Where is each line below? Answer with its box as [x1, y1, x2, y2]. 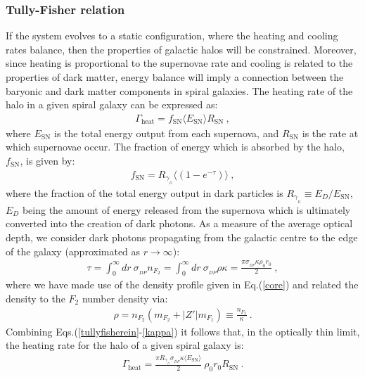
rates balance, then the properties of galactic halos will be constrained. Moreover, [6, 41, 357, 56]
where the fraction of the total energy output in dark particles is [6, 185, 283, 200]
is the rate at [302, 125, 359, 140]
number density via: [82, 290, 168, 305]
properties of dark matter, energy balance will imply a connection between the [6, 70, 344, 84]
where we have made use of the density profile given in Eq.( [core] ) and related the [6, 277, 359, 292]
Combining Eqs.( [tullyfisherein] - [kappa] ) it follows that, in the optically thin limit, [6, 324, 360, 338]
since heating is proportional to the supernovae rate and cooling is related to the [6, 56, 353, 70]
